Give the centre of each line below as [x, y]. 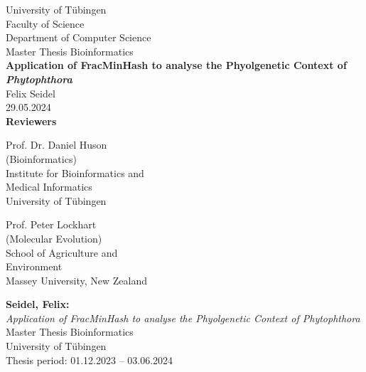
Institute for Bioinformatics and [75, 172]
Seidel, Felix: [38, 304]
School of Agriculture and [62, 252]
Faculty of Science [45, 23]
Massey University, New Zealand [76, 280]
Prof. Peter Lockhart [51, 224]
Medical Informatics [49, 187]
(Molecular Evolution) [54, 238]
